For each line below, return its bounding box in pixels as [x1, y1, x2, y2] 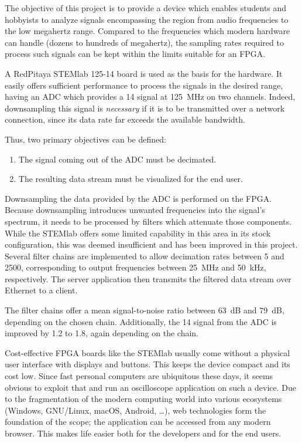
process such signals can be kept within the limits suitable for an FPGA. [5, 48, 266, 60]
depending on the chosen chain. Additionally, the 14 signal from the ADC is [5, 315, 277, 327]
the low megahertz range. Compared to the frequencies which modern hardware [5, 25, 290, 37]
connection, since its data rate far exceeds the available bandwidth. [5, 113, 245, 126]
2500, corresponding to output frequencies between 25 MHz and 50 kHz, [5, 261, 266, 273]
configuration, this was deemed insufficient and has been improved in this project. [5, 238, 298, 251]
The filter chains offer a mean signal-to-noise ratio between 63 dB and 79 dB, [5, 304, 284, 316]
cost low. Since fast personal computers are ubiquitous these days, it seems [5, 370, 273, 382]
